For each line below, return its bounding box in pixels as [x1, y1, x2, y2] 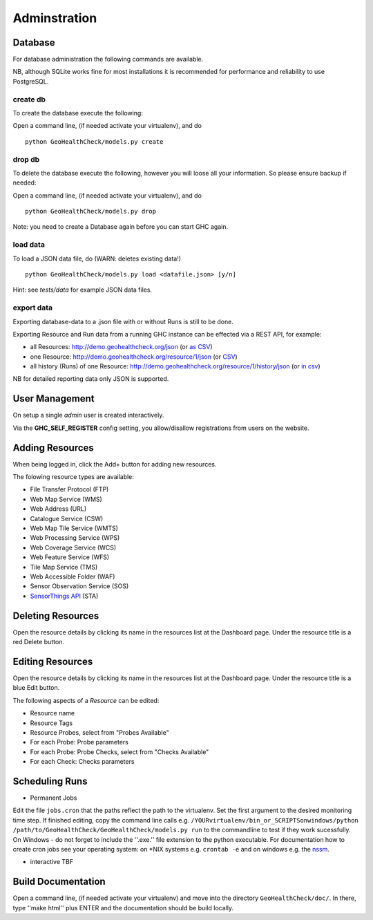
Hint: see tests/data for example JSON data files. [12, 285, 152, 294]
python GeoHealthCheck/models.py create [25, 138, 164, 145]
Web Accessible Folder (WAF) [30, 572, 115, 581]
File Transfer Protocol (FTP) [30, 485, 109, 494]
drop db [12, 154, 40, 164]
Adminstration [12, 10, 97, 26]
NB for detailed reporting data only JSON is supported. [12, 375, 169, 383]
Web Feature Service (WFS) [30, 553, 110, 561]
